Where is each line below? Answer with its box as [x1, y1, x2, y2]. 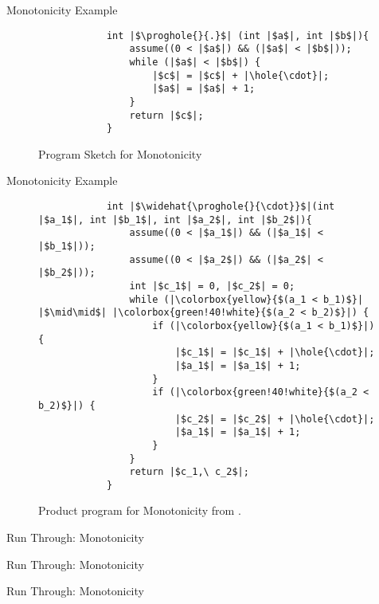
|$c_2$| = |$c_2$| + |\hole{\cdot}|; [174, 413, 375, 425]
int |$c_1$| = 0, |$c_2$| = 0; [129, 280, 295, 292]
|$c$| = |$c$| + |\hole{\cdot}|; [152, 69, 330, 81]
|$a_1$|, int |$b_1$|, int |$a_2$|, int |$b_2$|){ [38, 214, 312, 226]
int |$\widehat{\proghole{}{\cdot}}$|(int [106, 201, 335, 213]
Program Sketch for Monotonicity [38, 145, 202, 162]
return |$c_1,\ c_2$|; [129, 466, 249, 478]
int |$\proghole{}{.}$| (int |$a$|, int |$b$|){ [106, 29, 369, 41]
